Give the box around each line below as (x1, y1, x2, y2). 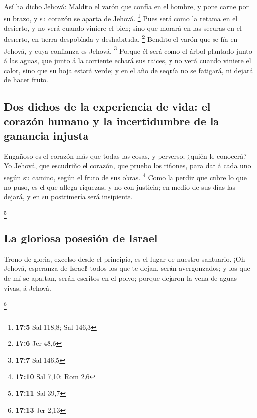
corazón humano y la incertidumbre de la (4, 113, 219, 128)
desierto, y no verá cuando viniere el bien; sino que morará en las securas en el (4, 22, 242, 33)
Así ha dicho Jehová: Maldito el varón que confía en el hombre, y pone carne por (4, 1, 249, 11)
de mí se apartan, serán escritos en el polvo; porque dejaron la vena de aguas (4, 273, 237, 283)
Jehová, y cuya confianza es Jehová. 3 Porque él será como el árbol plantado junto (4, 44, 252, 56)
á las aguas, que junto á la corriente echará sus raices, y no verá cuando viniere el (4, 55, 251, 65)
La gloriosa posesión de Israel (4, 230, 158, 246)
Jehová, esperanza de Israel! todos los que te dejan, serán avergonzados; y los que (4, 263, 250, 273)
